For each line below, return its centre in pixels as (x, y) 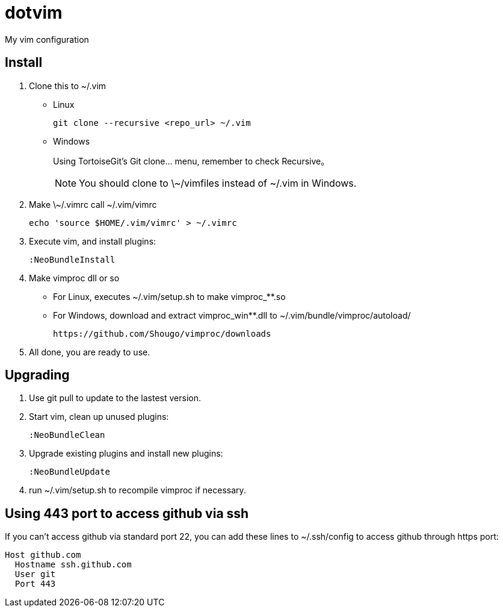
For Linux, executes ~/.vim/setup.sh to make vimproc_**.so (169, 296)
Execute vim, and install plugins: (93, 241)
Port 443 (35, 584)
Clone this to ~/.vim (68, 86)
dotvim (34, 13)
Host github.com (43, 555)
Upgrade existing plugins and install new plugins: (126, 454)
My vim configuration (47, 39)
